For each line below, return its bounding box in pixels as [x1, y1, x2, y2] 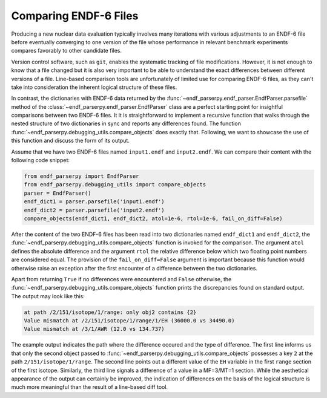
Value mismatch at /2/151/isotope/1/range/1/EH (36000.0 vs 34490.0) [24, 318, 235, 324]
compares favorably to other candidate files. [11, 47, 122, 54]
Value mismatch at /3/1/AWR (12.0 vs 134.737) [24, 325, 165, 333]
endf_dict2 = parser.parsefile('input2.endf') [24, 206, 165, 214]
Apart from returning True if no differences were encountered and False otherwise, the [11, 275, 232, 282]
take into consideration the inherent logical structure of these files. [11, 83, 177, 91]
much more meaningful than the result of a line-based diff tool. [11, 383, 168, 391]
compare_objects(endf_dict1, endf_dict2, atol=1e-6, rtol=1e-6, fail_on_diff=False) [24, 215, 283, 222]
